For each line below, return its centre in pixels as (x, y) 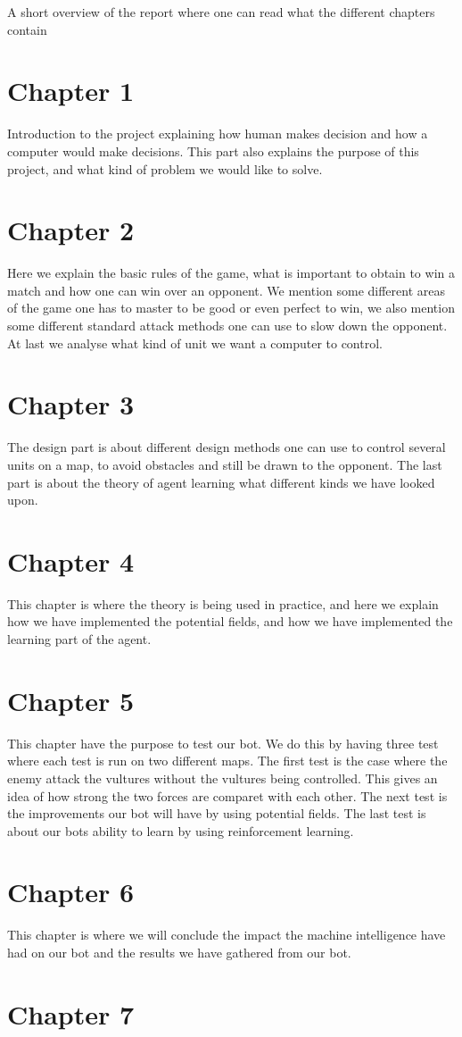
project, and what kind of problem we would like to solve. (165, 168)
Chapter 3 (71, 404)
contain (27, 29)
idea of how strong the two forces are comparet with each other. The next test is (227, 795)
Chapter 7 (71, 1013)
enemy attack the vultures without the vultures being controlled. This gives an (223, 778)
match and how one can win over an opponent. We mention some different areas (227, 290)
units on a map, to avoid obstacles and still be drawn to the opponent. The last (225, 464)
